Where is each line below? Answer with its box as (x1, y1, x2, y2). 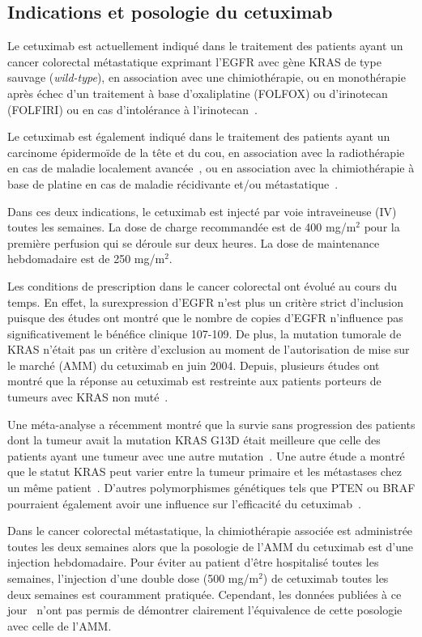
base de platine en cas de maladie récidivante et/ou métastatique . (7, 175, 339, 192)
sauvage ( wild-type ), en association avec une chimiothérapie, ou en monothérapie (7, 69, 406, 86)
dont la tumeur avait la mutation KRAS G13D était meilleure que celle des (7, 431, 381, 448)
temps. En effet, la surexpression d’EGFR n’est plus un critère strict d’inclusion (7, 293, 403, 310)
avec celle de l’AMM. (7, 617, 112, 634)
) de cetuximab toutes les (262, 570, 389, 587)
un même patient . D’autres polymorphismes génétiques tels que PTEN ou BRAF (7, 479, 416, 496)
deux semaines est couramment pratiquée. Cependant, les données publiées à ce (7, 585, 402, 602)
